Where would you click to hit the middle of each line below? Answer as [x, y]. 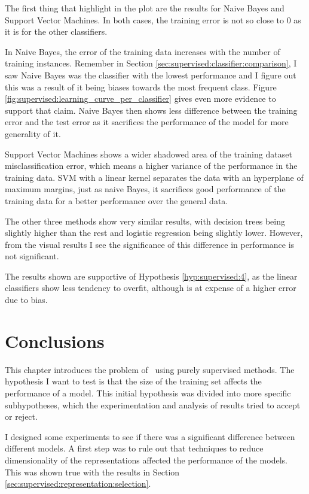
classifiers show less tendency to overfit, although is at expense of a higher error [151, 288]
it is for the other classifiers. [56, 31]
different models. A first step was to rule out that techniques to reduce [134, 448]
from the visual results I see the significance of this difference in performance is [150, 244]
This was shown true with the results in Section [92, 472]
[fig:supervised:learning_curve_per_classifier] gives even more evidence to [140, 99]
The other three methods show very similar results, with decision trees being [145, 221]
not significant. [32, 256]
